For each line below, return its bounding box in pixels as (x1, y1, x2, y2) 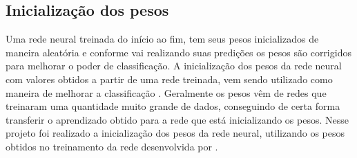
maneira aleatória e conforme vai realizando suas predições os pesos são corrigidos (6, 45, 351, 59)
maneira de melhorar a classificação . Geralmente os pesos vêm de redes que (6, 85, 327, 100)
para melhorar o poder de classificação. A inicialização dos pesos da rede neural (6, 58, 342, 73)
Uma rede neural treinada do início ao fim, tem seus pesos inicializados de (6, 32, 319, 46)
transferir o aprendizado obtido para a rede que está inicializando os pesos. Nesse (6, 112, 349, 126)
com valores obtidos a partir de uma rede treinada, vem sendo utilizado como (6, 71, 333, 86)
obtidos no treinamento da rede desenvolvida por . (6, 139, 218, 153)
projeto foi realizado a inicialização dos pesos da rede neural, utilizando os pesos (6, 126, 345, 140)
